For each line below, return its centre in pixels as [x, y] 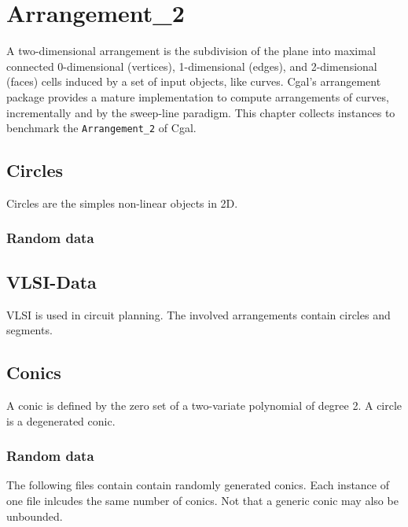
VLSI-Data [51, 281]
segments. [29, 330]
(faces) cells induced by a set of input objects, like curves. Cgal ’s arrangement [194, 81]
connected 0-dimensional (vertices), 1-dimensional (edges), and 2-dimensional [192, 66]
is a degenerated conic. [61, 420]
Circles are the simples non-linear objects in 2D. [122, 203]
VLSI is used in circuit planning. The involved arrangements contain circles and [198, 314]
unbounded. [35, 516]
